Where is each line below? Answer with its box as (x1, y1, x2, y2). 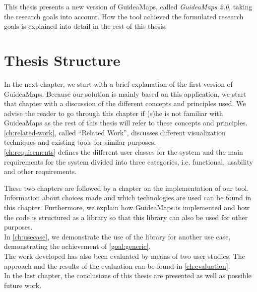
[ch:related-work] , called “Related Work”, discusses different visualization (4, 127, 226, 137)
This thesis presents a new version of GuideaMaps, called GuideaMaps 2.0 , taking (4, 1, 253, 11)
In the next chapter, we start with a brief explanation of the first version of (4, 78, 233, 89)
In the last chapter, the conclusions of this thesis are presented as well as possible (4, 270, 252, 281)
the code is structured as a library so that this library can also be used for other (4, 212, 248, 222)
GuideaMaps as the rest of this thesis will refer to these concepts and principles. (4, 117, 248, 128)
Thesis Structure (4, 50, 121, 70)
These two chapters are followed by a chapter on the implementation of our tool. (4, 182, 249, 193)
